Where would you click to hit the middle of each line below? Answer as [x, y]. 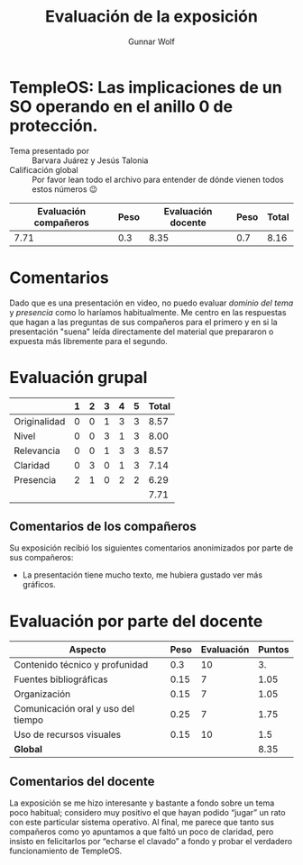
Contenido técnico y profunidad [81, 665]
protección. [54, 126]
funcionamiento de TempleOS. [66, 851]
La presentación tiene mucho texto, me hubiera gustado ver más [142, 575]
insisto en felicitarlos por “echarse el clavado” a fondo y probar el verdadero [151, 842]
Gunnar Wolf [151, 41]
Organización [42, 694]
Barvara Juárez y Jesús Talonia [90, 160]
